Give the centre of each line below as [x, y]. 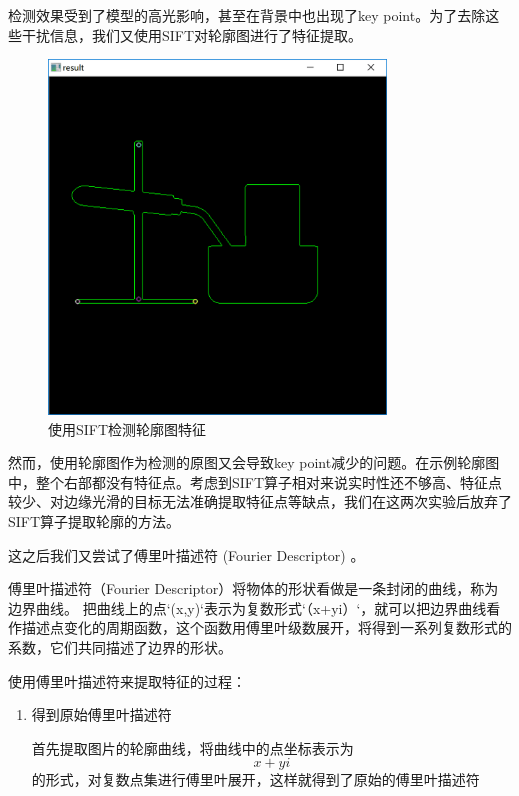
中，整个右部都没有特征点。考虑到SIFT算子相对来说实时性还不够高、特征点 [255, 481]
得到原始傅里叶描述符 [101, 714]
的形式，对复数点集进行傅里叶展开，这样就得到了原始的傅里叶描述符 [255, 779]
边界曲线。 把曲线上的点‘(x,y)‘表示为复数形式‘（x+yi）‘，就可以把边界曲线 [247, 607]
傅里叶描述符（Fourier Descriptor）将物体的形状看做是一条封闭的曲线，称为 [253, 588]
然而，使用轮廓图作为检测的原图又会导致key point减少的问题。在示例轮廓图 [254, 462]
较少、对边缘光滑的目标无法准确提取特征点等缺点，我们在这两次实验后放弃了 [260, 501]
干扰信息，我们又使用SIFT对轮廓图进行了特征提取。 [192, 34]
